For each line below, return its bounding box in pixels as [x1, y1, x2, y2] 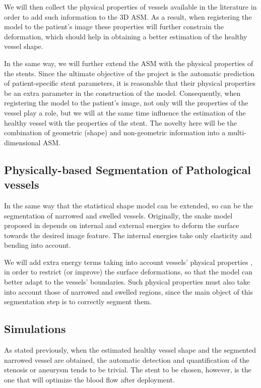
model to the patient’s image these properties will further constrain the [4, 21, 224, 32]
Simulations [4, 321, 66, 337]
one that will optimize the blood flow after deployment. [4, 374, 175, 384]
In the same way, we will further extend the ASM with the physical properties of [4, 58, 253, 68]
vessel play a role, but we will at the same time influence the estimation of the [4, 107, 246, 118]
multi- [227, 127, 246, 138]
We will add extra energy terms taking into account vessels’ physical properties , [4, 256, 252, 267]
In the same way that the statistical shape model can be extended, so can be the [4, 200, 253, 210]
